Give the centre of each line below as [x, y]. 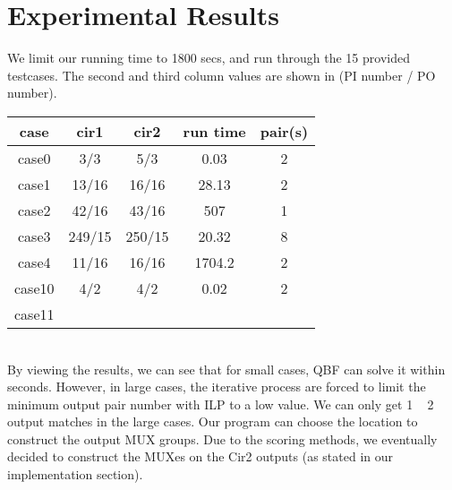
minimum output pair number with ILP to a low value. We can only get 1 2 [221, 404]
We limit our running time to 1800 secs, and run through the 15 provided [209, 58]
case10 [34, 288]
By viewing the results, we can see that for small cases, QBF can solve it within [226, 369]
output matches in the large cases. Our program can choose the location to [213, 421]
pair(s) [284, 131]
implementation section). [75, 474]
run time [214, 131]
